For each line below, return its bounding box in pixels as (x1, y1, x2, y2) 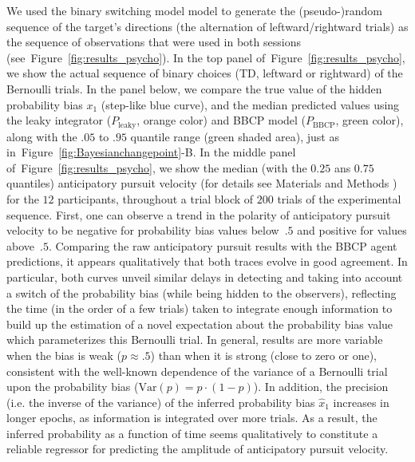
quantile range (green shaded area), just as (130, 128, 339, 144)
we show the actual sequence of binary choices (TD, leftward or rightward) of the (6, 65, 403, 81)
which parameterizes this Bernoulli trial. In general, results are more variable (6, 331, 383, 348)
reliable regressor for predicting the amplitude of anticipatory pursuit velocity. (6, 440, 389, 457)
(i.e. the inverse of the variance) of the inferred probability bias (6, 393, 315, 410)
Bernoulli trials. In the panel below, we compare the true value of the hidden (6, 80, 382, 97)
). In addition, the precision (253, 378, 389, 395)
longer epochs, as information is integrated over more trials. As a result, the (6, 409, 377, 426)
